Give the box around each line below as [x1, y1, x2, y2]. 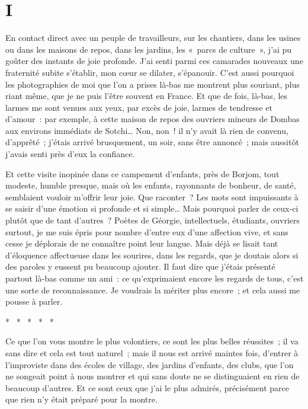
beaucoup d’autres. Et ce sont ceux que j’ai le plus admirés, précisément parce [5, 381, 290, 394]
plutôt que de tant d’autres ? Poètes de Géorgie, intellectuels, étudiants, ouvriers [5, 214, 300, 226]
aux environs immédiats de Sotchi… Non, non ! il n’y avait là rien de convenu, [5, 124, 288, 136]
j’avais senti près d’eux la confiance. [5, 148, 135, 160]
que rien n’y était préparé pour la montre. [5, 393, 158, 405]
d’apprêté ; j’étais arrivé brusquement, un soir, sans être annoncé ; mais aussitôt [5, 136, 299, 148]
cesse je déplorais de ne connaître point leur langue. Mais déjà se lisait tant [5, 237, 278, 250]
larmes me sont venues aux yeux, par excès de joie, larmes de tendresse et [5, 101, 272, 113]
